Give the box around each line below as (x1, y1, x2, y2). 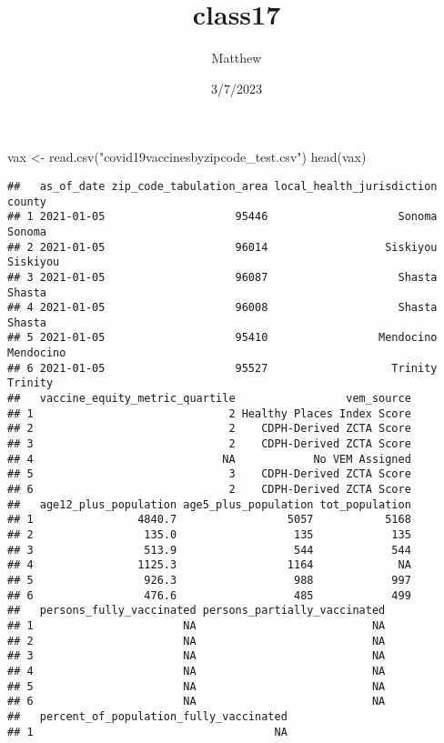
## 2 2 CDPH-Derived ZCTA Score (7, 422, 411, 436)
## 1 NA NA (7, 618, 386, 632)
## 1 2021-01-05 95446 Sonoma (7, 210, 438, 224)
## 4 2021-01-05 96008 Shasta (7, 301, 438, 315)
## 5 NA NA (7, 679, 386, 693)
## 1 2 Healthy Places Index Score (7, 407, 411, 420)
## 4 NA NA (7, 664, 386, 678)
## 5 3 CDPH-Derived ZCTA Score (7, 467, 411, 481)
